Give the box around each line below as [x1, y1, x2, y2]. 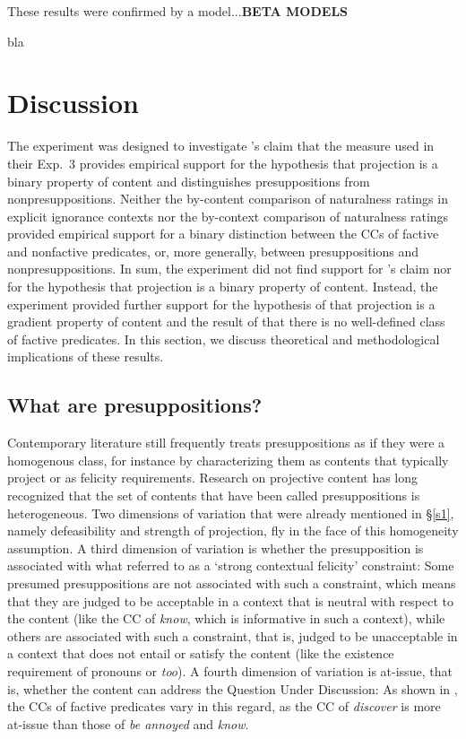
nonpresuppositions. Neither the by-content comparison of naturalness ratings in [7, 189, 448, 208]
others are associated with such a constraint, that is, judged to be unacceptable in [7, 626, 458, 645]
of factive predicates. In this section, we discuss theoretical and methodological [7, 329, 440, 348]
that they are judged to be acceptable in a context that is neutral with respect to [7, 591, 454, 610]
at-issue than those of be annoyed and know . [7, 714, 249, 733]
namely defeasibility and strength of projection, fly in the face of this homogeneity [7, 521, 459, 540]
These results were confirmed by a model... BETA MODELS [7, 2, 349, 20]
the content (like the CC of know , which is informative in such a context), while [7, 609, 445, 628]
